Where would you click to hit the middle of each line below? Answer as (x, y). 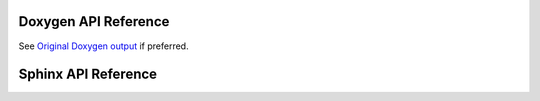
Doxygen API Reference (94, 21)
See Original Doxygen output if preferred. (103, 46)
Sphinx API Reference (88, 74)
